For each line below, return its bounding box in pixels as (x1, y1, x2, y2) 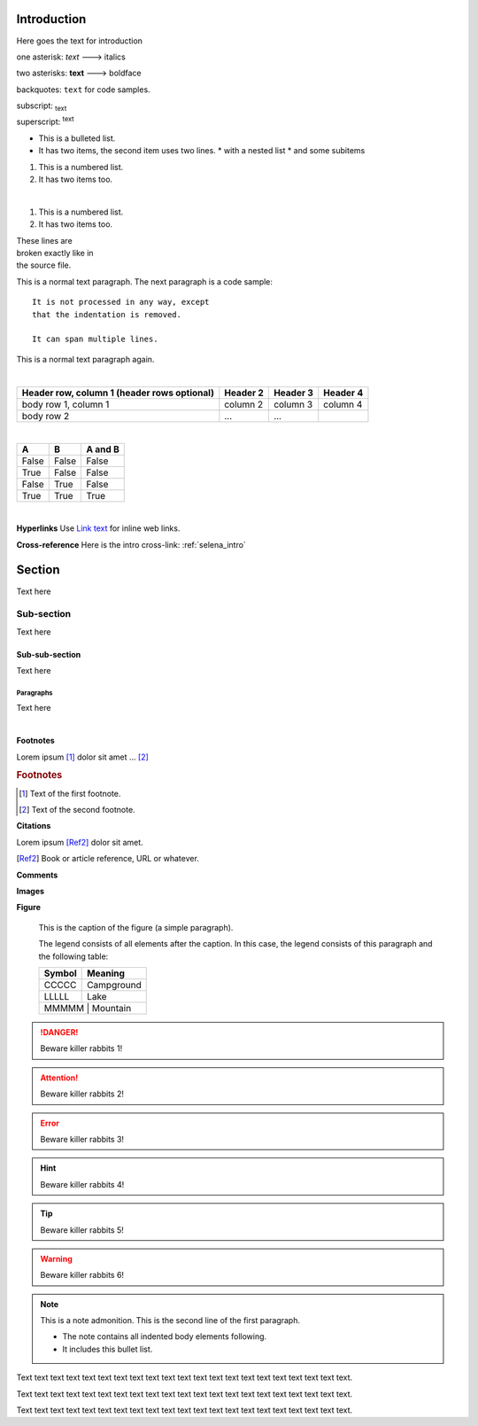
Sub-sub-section (16, 649, 81, 659)
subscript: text (16, 100, 67, 113)
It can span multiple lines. (32, 334, 158, 345)
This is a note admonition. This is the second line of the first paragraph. (40, 1315, 301, 1326)
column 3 (273, 398, 313, 410)
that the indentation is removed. (32, 309, 181, 319)
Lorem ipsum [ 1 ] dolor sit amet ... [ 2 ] (16, 752, 150, 762)
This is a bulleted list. (38, 133, 116, 144)
